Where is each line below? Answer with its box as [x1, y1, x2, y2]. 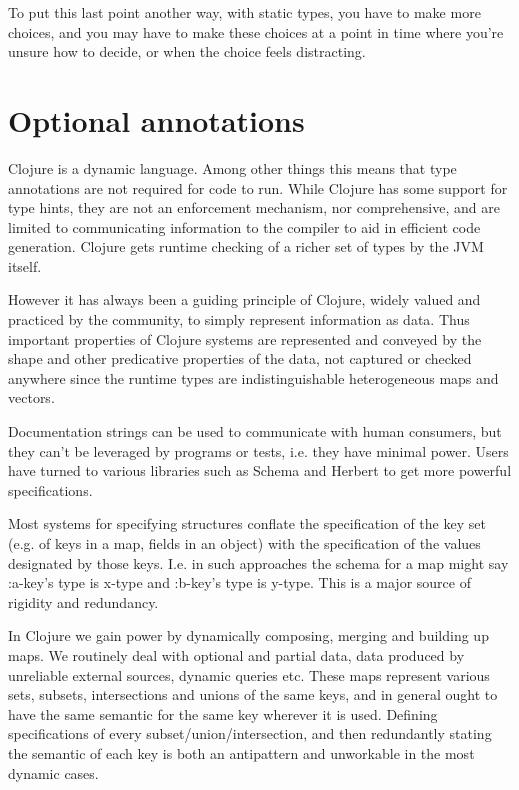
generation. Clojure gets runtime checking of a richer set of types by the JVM [8, 236, 484, 257]
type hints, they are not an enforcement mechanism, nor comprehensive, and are [8, 197, 500, 218]
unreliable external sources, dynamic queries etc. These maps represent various [8, 664, 490, 685]
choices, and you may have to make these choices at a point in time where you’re [8, 21, 504, 42]
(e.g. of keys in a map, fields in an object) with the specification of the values [8, 533, 481, 553]
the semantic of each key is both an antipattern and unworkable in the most [8, 742, 475, 763]
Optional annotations [8, 99, 305, 140]
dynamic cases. [8, 762, 99, 783]
